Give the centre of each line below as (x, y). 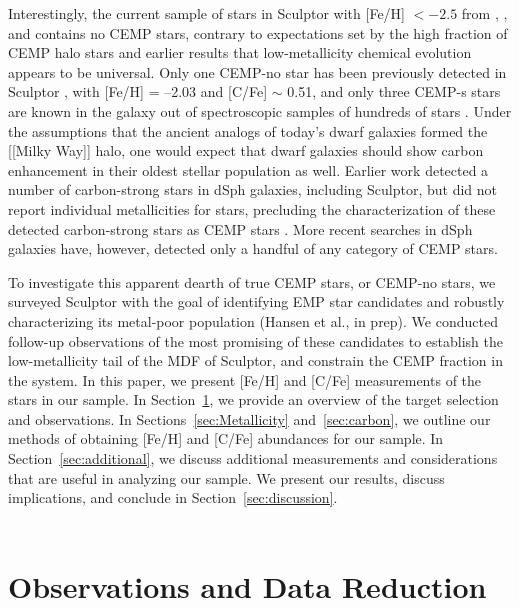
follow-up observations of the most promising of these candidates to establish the (255, 340)
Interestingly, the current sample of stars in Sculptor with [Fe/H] (206, 13)
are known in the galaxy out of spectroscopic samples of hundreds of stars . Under (260, 110)
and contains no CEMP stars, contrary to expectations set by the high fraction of (258, 32)
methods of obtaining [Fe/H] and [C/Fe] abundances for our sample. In (226, 438)
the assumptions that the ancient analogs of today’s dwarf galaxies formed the (248, 130)
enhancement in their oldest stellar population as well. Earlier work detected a (248, 169)
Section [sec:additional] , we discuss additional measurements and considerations (253, 458)
